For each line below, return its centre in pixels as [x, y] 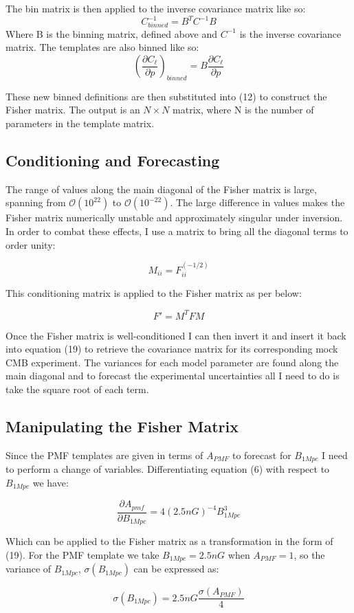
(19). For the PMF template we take [82, 554]
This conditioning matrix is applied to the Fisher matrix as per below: [154, 293]
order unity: [31, 244]
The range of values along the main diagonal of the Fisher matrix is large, [161, 189]
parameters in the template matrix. [80, 123]
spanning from [36, 202]
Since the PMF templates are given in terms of [104, 455]
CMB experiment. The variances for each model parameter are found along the [172, 362]
